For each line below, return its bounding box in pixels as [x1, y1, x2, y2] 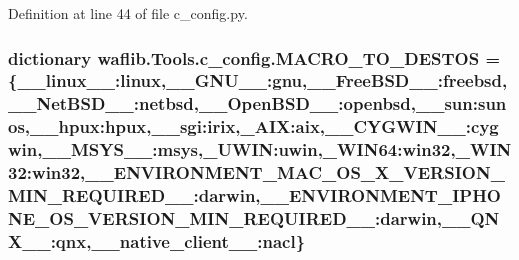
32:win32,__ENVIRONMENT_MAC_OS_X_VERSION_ [8, 160, 505, 185]
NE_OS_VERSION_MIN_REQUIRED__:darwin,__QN [8, 205, 500, 230]
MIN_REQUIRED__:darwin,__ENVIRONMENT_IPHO [8, 183, 502, 208]
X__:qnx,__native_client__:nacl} [8, 228, 306, 253]
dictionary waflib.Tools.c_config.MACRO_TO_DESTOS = [8, 45, 501, 70]
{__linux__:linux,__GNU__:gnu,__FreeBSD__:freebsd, [8, 68, 508, 93]
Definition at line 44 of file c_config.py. [8, 3, 248, 23]
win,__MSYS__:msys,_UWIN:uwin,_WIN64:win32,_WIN [8, 137, 512, 162]
